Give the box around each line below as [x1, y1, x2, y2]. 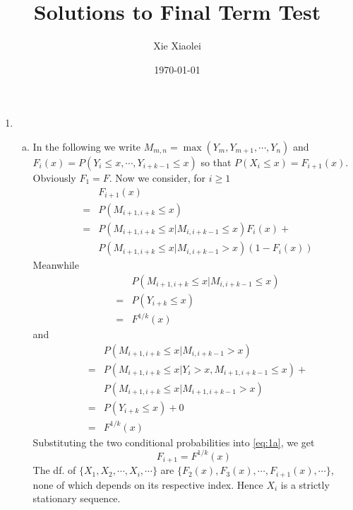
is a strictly [280, 477, 330, 492]
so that [201, 154, 232, 169]
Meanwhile [32, 257, 79, 272]
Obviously [32, 170, 76, 185]
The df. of [32, 463, 76, 477]
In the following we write [32, 139, 141, 153]
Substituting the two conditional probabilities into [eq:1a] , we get [32, 434, 315, 449]
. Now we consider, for [109, 170, 206, 185]
